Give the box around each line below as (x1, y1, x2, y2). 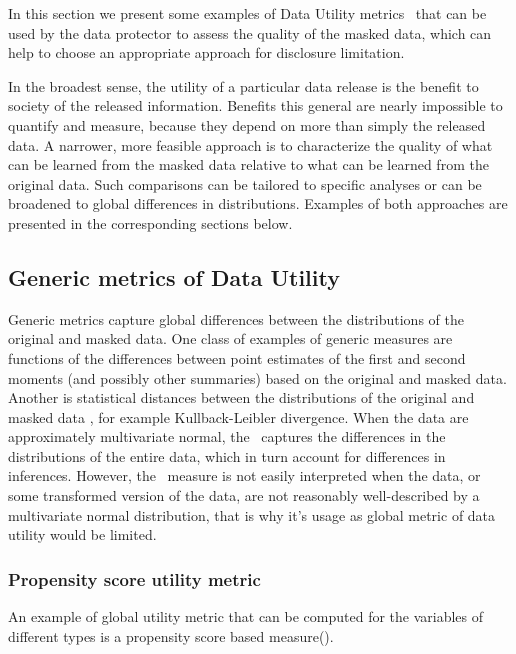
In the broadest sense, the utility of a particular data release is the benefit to (8, 75, 479, 96)
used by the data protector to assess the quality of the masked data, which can (8, 22, 492, 43)
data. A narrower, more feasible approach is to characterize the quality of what (8, 134, 493, 155)
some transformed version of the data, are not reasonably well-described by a (8, 485, 480, 506)
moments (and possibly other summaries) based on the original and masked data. (8, 367, 507, 388)
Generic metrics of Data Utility (8, 261, 340, 292)
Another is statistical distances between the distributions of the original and (8, 387, 475, 408)
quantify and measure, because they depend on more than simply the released (8, 114, 486, 135)
